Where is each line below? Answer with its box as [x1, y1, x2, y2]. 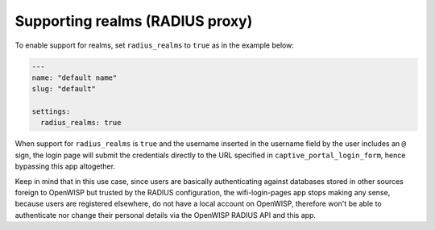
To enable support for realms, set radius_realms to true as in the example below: [14, 40, 294, 50]
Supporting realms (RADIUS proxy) [14, 12, 253, 30]
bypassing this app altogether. [14, 161, 116, 171]
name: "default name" [31, 73, 118, 82]
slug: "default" [31, 85, 97, 94]
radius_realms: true [40, 118, 122, 128]
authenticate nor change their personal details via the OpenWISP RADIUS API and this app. [14, 210, 316, 220]
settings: [31, 107, 71, 116]
